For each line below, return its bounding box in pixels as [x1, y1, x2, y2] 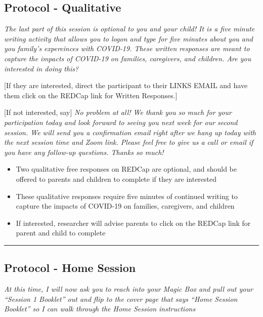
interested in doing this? [4, 63, 79, 73]
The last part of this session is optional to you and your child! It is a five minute [4, 23, 255, 34]
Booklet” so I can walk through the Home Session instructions [4, 303, 196, 314]
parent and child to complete [16, 227, 106, 238]
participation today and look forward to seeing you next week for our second [4, 116, 238, 127]
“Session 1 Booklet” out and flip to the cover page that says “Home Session [4, 293, 238, 304]
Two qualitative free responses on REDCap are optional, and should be [16, 164, 237, 174]
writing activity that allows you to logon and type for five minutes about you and [4, 33, 253, 44]
